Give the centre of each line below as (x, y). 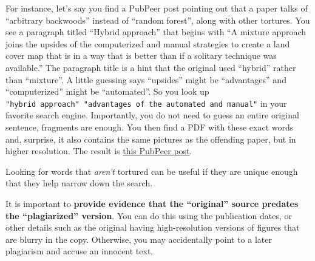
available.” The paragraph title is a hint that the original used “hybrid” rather (151, 67)
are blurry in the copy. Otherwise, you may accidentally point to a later (139, 239)
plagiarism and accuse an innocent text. (80, 251)
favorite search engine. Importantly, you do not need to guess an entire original (152, 115)
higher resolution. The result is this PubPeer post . (99, 151)
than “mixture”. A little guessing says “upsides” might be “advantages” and (146, 79)
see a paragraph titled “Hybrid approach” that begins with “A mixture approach (156, 32)
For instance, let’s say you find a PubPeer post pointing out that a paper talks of (157, 8)
